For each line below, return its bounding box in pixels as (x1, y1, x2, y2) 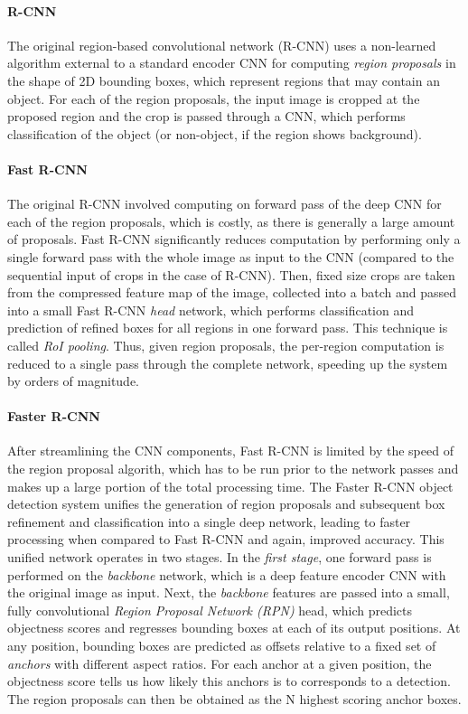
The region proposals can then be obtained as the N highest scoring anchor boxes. (7, 689, 462, 708)
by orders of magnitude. (7, 371, 140, 390)
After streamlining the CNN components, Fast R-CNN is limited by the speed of (7, 441, 454, 460)
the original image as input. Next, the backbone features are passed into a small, (7, 583, 450, 602)
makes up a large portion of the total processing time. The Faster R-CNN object (7, 476, 454, 495)
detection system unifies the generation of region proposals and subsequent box (7, 494, 445, 513)
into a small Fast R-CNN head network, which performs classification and (7, 300, 415, 319)
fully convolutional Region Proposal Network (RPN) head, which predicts (7, 600, 413, 619)
